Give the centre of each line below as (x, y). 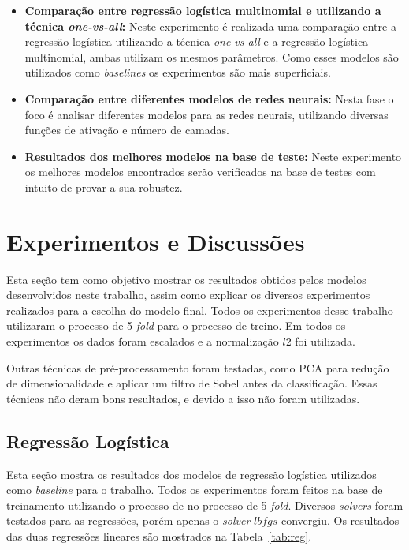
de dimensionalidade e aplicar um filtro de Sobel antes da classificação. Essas (192, 383)
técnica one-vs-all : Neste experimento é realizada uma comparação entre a (210, 26)
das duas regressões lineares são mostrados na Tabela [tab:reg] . (159, 535)
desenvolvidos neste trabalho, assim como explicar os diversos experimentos (188, 295)
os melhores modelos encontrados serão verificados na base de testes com (200, 172)
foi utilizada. (325, 341)
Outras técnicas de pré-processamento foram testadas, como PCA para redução (198, 367)
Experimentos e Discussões (156, 241)
